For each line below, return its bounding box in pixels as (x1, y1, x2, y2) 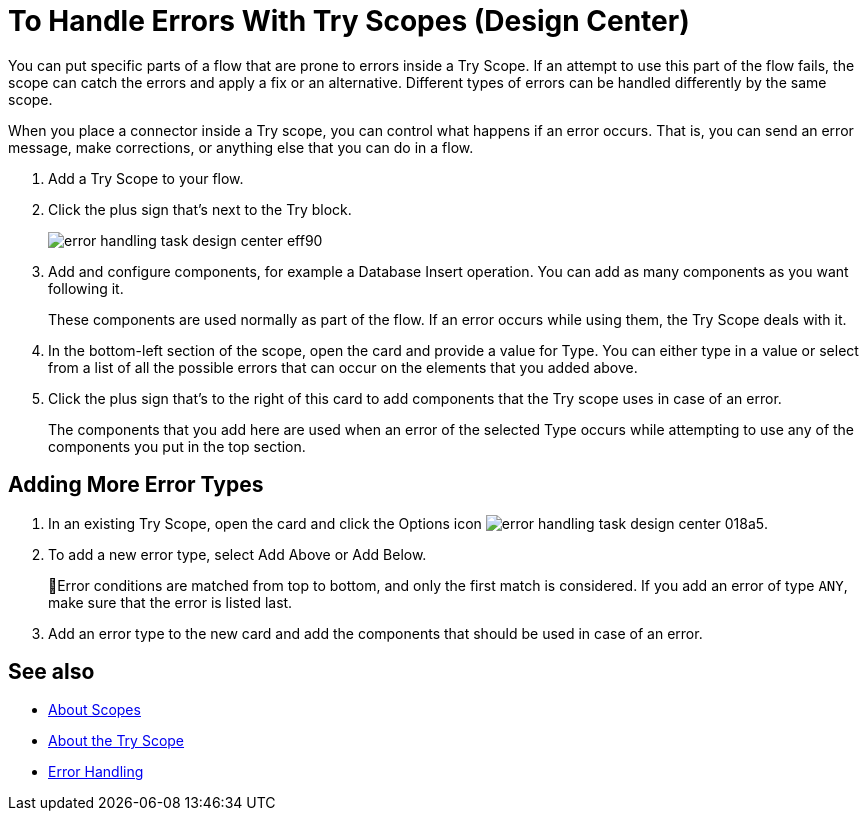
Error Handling (48, 763, 144, 781)
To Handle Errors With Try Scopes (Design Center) (8, 4, 690, 38)
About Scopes (48, 701, 141, 719)
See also (8, 659, 95, 685)
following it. (48, 279, 124, 297)
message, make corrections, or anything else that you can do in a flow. (8, 138, 474, 156)
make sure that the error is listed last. (48, 593, 293, 611)
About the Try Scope (48, 732, 185, 750)
